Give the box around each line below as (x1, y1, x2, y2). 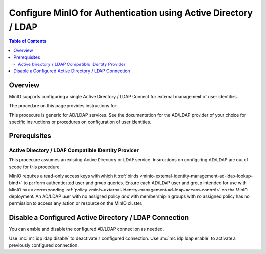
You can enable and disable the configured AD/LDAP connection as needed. (9, 226, 164, 232)
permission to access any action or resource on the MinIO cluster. (9, 200, 143, 206)
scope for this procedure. (9, 164, 61, 170)
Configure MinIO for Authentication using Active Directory (9, 7, 253, 18)
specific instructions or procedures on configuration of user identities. (9, 119, 152, 125)
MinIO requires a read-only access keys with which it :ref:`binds (9, 173, 139, 179)
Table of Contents (9, 38, 47, 44)
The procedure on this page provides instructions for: (9, 103, 118, 109)
